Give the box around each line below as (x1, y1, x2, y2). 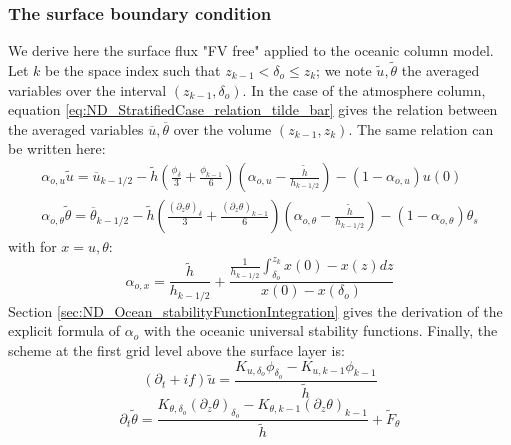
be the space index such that (45, 60, 221, 81)
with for (8, 236, 57, 257)
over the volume (173, 118, 272, 139)
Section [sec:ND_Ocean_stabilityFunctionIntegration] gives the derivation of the (8, 300, 503, 321)
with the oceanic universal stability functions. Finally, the (143, 320, 498, 341)
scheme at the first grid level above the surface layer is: (8, 340, 345, 361)
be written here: (8, 138, 106, 159)
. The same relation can (348, 118, 494, 139)
